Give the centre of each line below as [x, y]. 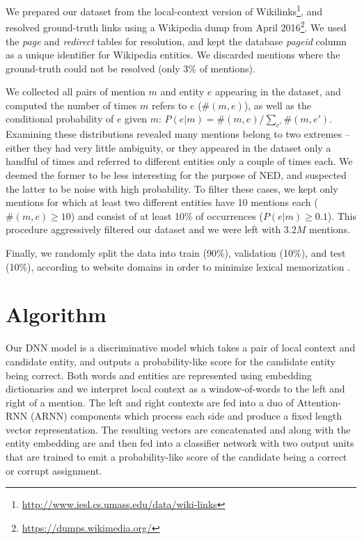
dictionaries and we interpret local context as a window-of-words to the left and [175, 389]
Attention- [319, 402]
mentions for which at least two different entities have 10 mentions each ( [162, 202]
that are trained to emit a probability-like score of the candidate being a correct [176, 457]
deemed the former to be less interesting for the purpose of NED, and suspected [176, 175]
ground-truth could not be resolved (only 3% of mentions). [131, 68]
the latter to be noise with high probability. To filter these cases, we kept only [172, 188]
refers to [169, 105]
